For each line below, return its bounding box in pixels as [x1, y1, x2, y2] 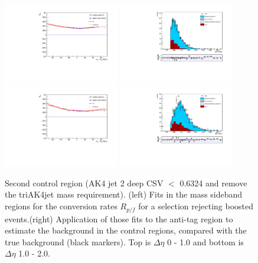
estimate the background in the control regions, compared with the [5, 224, 247, 236]
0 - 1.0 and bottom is [167, 235, 244, 248]
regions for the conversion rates [5, 200, 117, 212]
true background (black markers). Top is [5, 235, 151, 248]
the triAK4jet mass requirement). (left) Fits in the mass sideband [5, 188, 243, 200]
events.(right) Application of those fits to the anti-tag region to [5, 212, 233, 225]
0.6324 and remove [179, 176, 247, 189]
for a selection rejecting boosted [138, 200, 254, 212]
